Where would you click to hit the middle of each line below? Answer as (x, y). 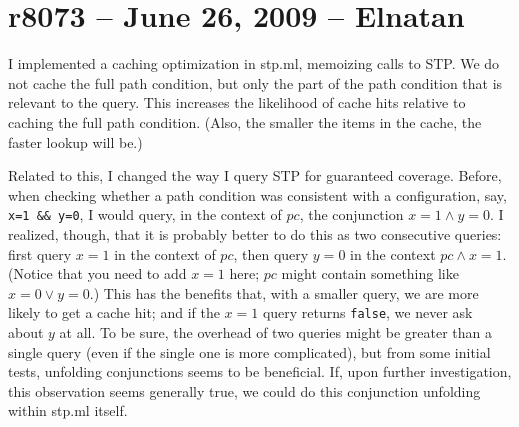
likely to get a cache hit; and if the (114, 312)
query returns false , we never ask (367, 312)
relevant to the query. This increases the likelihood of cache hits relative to (237, 102)
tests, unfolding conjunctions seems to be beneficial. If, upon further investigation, (260, 371)
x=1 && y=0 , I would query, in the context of (145, 214)
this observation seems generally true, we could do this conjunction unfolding (244, 390)
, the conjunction (351, 214)
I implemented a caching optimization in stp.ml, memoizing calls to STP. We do (254, 63)
